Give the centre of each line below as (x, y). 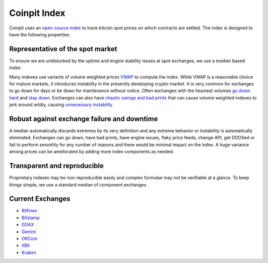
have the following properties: (40, 34)
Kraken (29, 252)
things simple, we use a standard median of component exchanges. (78, 184)
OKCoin (29, 239)
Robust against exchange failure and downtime (84, 119)
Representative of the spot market (63, 49)
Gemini (29, 232)
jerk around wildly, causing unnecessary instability (61, 105)
